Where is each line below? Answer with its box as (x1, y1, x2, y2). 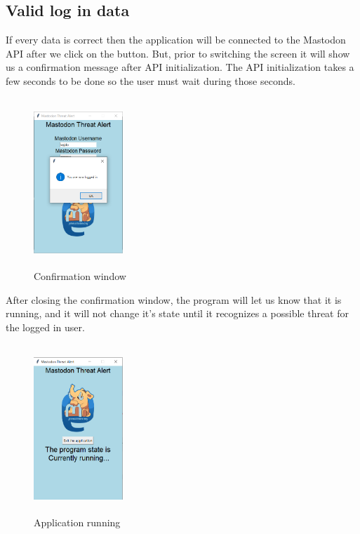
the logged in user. (6, 319, 85, 334)
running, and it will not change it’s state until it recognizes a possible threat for (6, 306, 349, 321)
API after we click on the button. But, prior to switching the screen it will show (6, 46, 350, 60)
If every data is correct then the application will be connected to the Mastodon (6, 32, 346, 47)
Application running (34, 515, 121, 530)
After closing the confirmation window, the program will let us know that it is (6, 292, 342, 307)
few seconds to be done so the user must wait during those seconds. (6, 73, 295, 88)
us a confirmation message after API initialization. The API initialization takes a (6, 60, 354, 74)
